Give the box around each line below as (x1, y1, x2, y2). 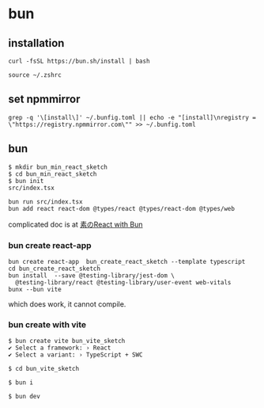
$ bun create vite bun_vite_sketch (8, 337, 126, 345)
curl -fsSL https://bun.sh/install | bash (8, 57, 150, 65)
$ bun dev (8, 393, 41, 401)
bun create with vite (8, 318, 87, 330)
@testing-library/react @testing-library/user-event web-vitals (15, 278, 232, 286)
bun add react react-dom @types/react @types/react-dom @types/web (8, 204, 236, 212)
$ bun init (8, 177, 44, 185)
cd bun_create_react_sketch (8, 265, 101, 273)
